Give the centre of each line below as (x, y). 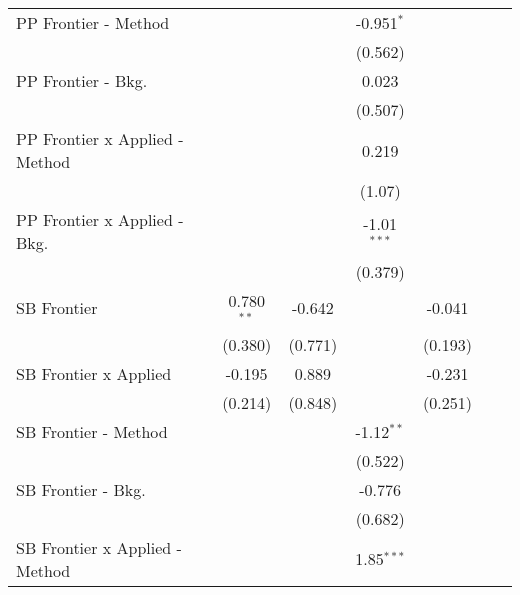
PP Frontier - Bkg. (82, 80)
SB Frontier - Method (92, 431)
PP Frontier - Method (93, 22)
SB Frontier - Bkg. (81, 489)
